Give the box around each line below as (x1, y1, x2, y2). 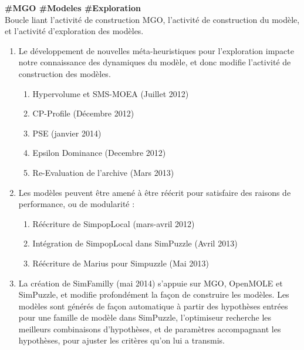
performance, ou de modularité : (18, 198, 135, 210)
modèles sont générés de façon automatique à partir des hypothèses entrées (18, 299, 288, 312)
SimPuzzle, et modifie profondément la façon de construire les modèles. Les (18, 288, 289, 301)
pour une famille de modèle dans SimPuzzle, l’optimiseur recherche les (18, 311, 272, 324)
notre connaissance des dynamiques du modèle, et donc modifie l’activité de (18, 56, 291, 68)
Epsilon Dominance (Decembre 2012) (32, 146, 166, 159)
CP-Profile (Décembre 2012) (32, 107, 134, 119)
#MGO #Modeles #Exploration (5, 2, 141, 14)
